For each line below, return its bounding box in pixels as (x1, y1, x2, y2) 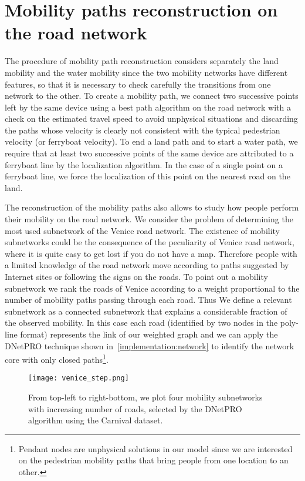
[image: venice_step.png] (28, 374, 129, 383)
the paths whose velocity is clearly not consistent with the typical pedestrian (5, 123, 280, 136)
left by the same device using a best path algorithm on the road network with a (5, 101, 291, 113)
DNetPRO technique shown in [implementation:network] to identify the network (5, 339, 294, 352)
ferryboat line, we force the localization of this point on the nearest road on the (5, 170, 290, 182)
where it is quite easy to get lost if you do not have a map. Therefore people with (5, 247, 297, 259)
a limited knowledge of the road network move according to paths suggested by (5, 259, 289, 271)
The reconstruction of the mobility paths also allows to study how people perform (5, 201, 299, 213)
